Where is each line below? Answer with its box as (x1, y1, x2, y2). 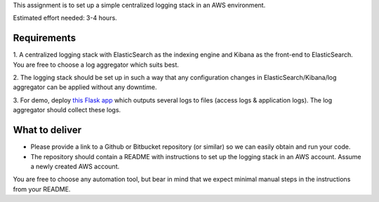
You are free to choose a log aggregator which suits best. (13, 60, 179, 69)
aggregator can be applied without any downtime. (13, 83, 157, 91)
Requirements (13, 32, 77, 44)
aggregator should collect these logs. (13, 106, 121, 114)
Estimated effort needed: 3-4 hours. (13, 14, 117, 22)
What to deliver (13, 124, 82, 136)
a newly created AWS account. (30, 162, 120, 170)
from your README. (13, 184, 71, 193)
